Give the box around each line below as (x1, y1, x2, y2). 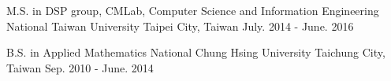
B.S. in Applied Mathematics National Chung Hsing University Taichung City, (6, 44, 385, 61)
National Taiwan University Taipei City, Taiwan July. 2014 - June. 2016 (6, 17, 354, 34)
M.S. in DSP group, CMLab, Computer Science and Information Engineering (6, 2, 379, 18)
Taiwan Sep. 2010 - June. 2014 (6, 59, 154, 75)
